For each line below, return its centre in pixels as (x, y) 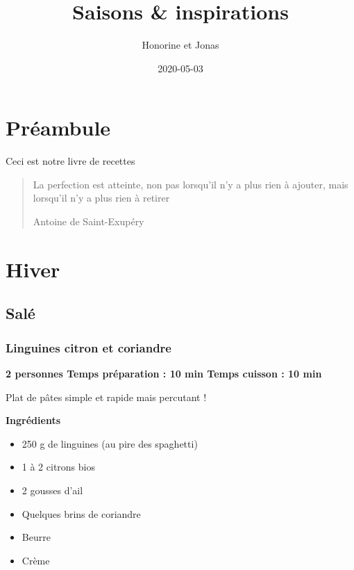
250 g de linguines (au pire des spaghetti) (110, 443)
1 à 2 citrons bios (58, 467)
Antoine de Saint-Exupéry (88, 221)
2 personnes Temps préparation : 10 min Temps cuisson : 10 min (164, 373)
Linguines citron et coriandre (88, 347)
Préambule (58, 128)
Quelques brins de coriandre (81, 513)
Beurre (36, 537)
